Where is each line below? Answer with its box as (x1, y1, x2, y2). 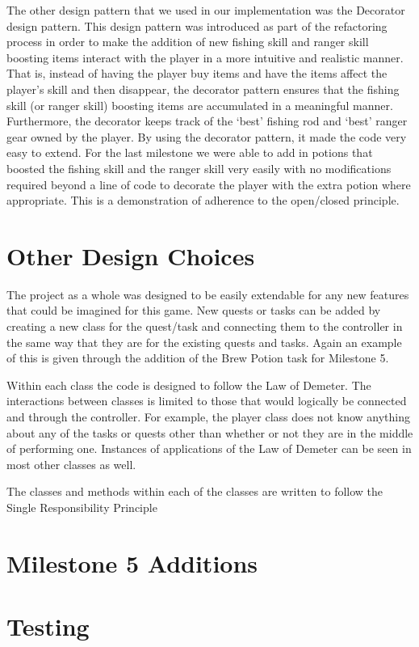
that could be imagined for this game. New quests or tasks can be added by (6, 302, 381, 319)
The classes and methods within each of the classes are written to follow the (6, 483, 383, 500)
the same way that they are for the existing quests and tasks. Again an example (6, 333, 402, 350)
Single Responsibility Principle (6, 498, 157, 515)
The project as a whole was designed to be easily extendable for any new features (6, 285, 409, 302)
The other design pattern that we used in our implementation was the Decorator (6, 2, 405, 18)
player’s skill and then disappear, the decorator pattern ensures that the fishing (6, 80, 400, 97)
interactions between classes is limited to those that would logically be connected (6, 392, 407, 409)
